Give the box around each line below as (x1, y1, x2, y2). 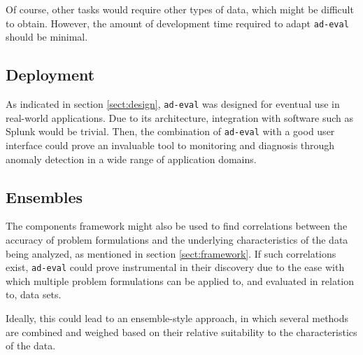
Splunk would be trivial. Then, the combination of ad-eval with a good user (6, 124, 335, 139)
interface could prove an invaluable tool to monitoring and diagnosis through (6, 137, 335, 152)
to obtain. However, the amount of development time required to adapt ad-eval (6, 15, 349, 30)
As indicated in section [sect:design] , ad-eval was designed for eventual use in (6, 97, 340, 111)
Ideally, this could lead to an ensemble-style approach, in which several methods (6, 310, 349, 325)
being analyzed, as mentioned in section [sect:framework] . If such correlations (6, 246, 336, 260)
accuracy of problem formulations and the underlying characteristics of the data (6, 232, 348, 246)
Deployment (6, 64, 95, 85)
